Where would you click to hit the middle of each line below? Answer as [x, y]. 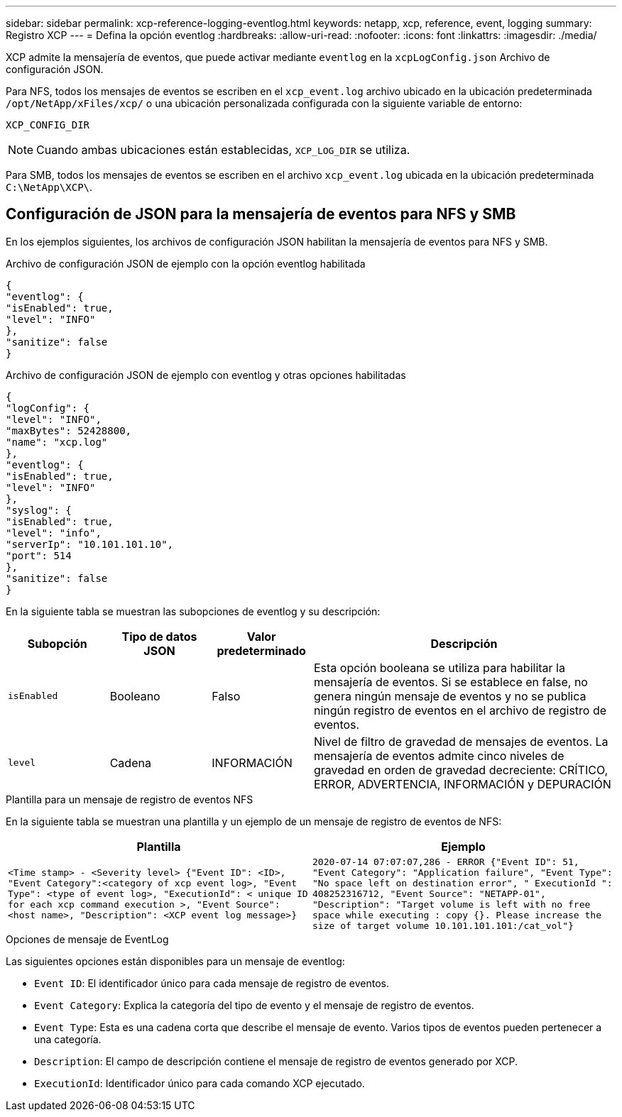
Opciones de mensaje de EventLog [87, 939]
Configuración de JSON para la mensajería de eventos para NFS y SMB [261, 214]
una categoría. [68, 1039]
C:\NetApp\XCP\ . [49, 187]
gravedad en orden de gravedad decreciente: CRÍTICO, [461, 770]
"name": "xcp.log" [57, 442]
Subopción [57, 643]
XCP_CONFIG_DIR [48, 125]
